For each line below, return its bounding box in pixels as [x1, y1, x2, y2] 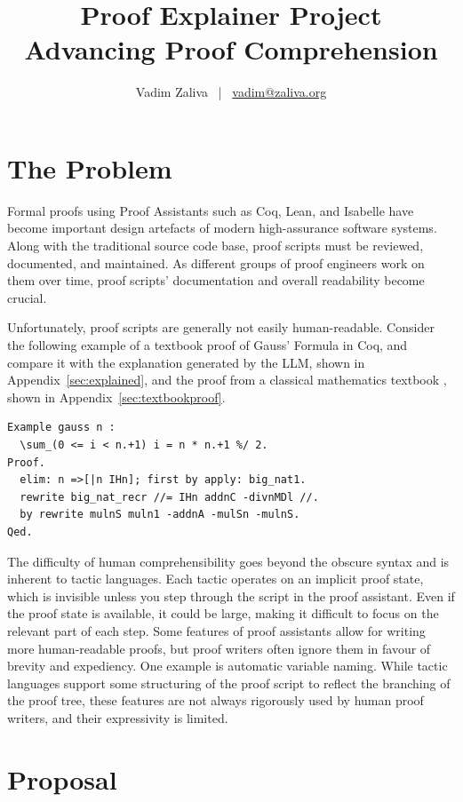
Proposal [7, 760, 117, 797]
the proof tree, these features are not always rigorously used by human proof [7, 691, 424, 710]
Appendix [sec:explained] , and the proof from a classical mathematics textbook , [7, 370, 447, 389]
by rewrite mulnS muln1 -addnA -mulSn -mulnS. [20, 508, 300, 521]
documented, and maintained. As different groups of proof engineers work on [7, 253, 425, 272]
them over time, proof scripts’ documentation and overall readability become [7, 271, 425, 290]
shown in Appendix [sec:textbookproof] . [7, 387, 226, 406]
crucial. [7, 288, 47, 306]
